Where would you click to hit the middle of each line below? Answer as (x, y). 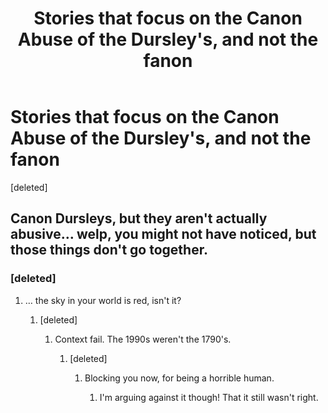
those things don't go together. (109, 250)
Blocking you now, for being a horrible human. (179, 378)
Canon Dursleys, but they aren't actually (139, 218)
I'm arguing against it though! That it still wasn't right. (209, 397)
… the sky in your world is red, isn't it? (103, 300)
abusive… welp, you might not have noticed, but (163, 234)
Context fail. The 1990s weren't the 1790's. (143, 339)
